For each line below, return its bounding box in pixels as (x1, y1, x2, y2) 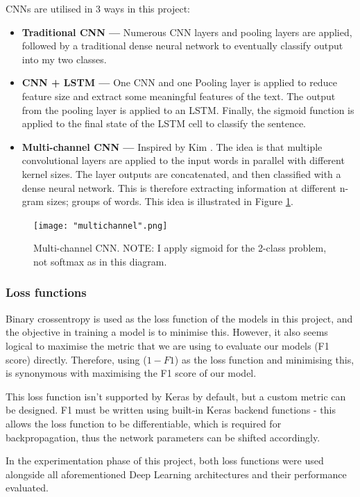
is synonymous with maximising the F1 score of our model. (6, 366, 257, 380)
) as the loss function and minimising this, (174, 352, 354, 366)
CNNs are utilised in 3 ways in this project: (6, 1, 190, 15)
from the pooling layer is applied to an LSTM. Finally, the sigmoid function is (22, 102, 354, 117)
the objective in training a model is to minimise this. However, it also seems (6, 325, 328, 339)
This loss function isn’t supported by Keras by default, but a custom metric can (6, 389, 346, 403)
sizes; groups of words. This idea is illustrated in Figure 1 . (46, 194, 293, 209)
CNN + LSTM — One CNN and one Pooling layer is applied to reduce (22, 75, 337, 90)
